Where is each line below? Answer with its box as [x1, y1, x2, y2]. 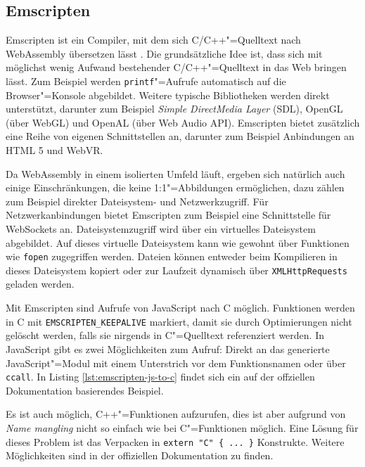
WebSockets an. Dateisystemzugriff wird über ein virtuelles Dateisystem [6, 221, 316, 236]
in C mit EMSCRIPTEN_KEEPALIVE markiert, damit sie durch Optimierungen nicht [6, 314, 352, 328]
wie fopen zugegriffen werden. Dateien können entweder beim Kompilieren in [6, 249, 338, 264]
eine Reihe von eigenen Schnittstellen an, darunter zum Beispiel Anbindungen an [6, 129, 354, 143]
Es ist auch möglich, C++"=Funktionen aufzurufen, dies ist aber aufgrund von [6, 407, 346, 421]
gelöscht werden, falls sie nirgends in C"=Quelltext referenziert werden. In [6, 328, 324, 343]
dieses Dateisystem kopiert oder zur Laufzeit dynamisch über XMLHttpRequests [6, 262, 347, 277]
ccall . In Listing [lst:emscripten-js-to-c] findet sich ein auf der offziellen [6, 369, 315, 384]
